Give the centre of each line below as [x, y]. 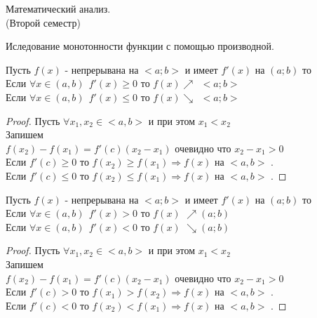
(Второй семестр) [43, 22]
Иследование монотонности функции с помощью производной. [140, 46]
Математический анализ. [58, 8]
